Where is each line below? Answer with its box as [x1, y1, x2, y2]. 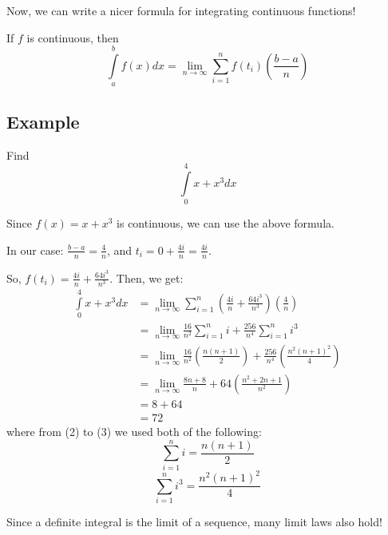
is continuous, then [26, 29, 119, 46]
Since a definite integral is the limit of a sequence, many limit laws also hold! [6, 513, 382, 529]
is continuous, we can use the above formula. [117, 215, 335, 232]
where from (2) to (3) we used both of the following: [6, 422, 262, 439]
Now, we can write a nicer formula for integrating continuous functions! [6, 2, 356, 18]
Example [6, 109, 80, 133]
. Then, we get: [109, 269, 184, 286]
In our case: [6, 241, 64, 258]
